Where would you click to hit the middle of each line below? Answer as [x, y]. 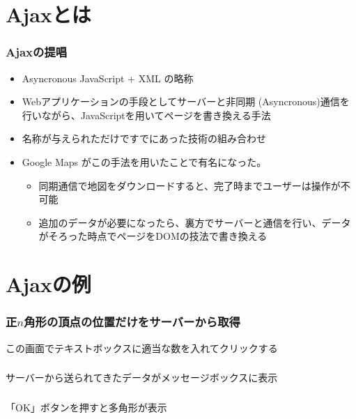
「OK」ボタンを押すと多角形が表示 [86, 407]
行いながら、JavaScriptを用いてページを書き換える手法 [146, 115]
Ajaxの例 [48, 284]
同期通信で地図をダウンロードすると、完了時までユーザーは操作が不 [194, 185]
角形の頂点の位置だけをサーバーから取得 [132, 322]
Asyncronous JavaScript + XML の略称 [108, 78]
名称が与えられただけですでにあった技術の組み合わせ [144, 138]
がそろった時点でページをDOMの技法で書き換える [153, 236]
